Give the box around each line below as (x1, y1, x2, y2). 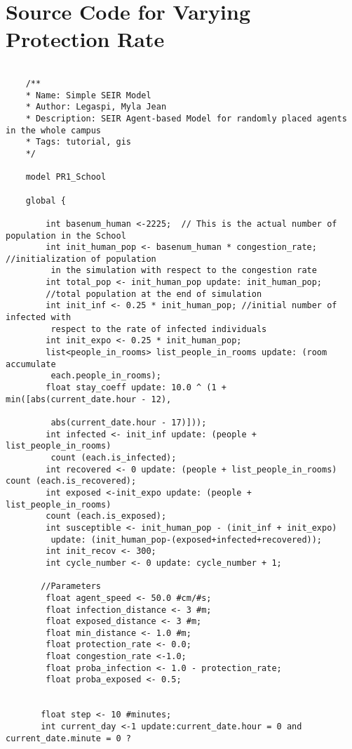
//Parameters (41, 581, 102, 592)
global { (25, 195, 66, 206)
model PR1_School (25, 172, 107, 183)
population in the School (6, 230, 126, 241)
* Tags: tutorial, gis (25, 137, 131, 147)
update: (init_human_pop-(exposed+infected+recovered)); (50, 534, 323, 545)
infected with (6, 312, 72, 323)
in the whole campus (6, 125, 102, 135)
